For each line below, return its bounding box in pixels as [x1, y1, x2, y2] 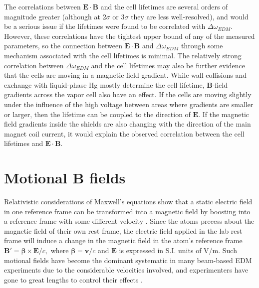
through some [181, 40, 223, 51]
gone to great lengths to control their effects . [4, 274, 143, 285]
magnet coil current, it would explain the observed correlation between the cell [4, 128, 245, 139]
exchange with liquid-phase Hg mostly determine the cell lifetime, [4, 79, 205, 90]
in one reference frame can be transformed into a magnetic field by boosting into [4, 206, 251, 216]
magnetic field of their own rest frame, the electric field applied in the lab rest [4, 225, 243, 236]
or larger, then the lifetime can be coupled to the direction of [4, 109, 191, 119]
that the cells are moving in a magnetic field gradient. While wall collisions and [4, 70, 247, 80]
